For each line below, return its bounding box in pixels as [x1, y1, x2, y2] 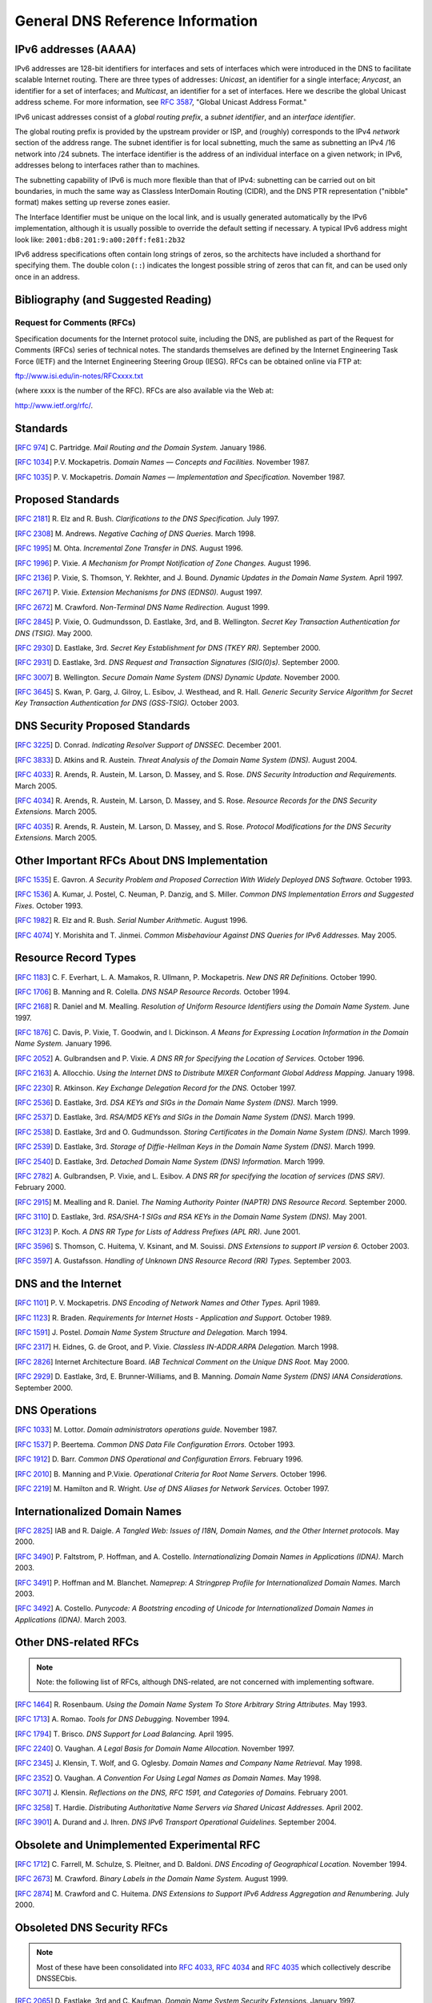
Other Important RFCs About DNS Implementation [14, 853, 268, 867]
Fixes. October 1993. [14, 901, 83, 910]
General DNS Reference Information [14, 12, 258, 30]
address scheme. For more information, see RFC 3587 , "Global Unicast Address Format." [14, 97, 307, 107]
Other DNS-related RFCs [14, 1635, 139, 1650]
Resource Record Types [14, 951, 137, 965]
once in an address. [14, 272, 80, 281]
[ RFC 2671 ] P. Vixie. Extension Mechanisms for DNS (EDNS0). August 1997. [14, 587, 263, 597]
